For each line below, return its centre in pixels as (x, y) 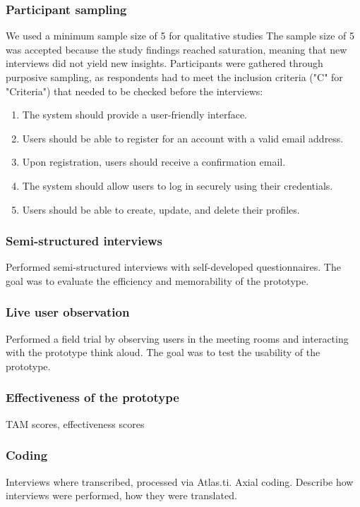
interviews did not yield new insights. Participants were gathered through (164, 63)
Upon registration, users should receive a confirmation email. (154, 162)
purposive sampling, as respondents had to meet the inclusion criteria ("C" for (174, 77)
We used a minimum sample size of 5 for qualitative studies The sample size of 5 (180, 36)
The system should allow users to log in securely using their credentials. (178, 185)
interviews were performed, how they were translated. (121, 495)
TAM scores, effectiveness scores (75, 423)
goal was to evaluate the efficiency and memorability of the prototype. (157, 280)
